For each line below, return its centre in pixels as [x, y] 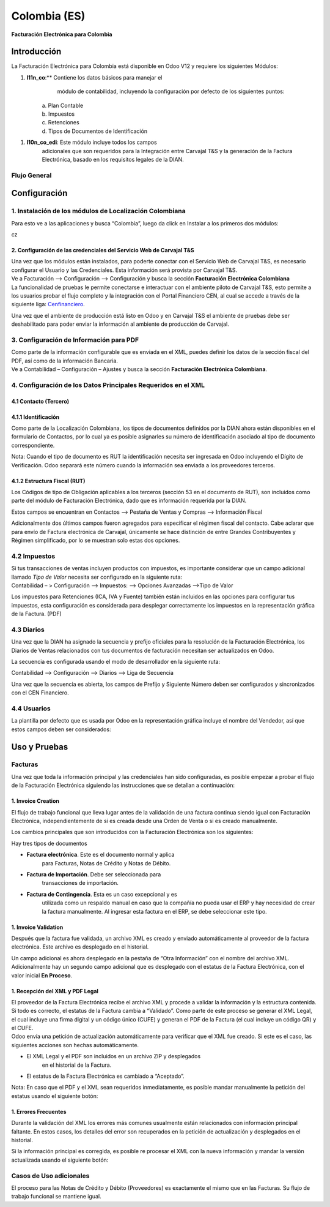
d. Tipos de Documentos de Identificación [95, 131]
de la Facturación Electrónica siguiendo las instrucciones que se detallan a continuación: [123, 785]
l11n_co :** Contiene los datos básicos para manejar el [94, 77]
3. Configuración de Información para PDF [75, 340]
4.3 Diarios [28, 630]
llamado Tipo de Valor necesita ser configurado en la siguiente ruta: [97, 577]
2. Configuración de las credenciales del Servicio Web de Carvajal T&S [103, 250]
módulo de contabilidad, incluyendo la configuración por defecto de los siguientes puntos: [171, 91]
